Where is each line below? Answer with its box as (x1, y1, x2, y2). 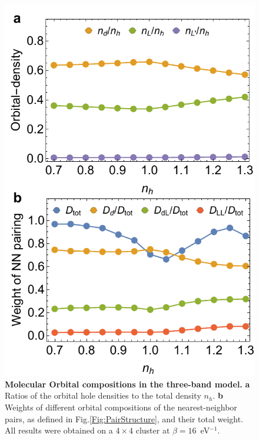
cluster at (135, 424, 170, 436)
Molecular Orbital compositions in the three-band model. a (5, 377, 250, 390)
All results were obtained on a (5, 424, 113, 436)
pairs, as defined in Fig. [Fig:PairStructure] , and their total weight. (5, 412, 244, 425)
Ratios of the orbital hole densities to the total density (5, 389, 201, 402)
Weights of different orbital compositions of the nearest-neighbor (5, 400, 237, 413)
